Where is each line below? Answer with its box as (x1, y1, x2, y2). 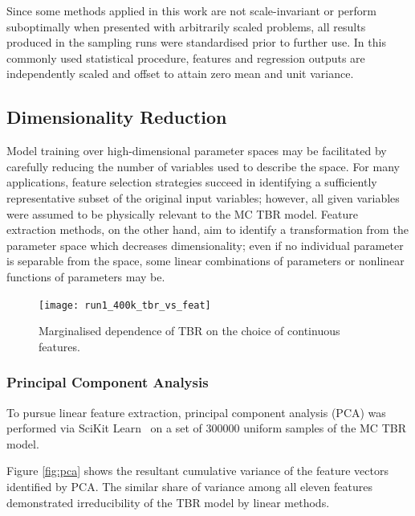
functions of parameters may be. (6, 268, 165, 285)
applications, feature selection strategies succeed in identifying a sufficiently (6, 174, 377, 190)
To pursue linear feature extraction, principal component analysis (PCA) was (6, 403, 386, 420)
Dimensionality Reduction (6, 104, 227, 129)
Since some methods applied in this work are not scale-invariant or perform (6, 2, 376, 18)
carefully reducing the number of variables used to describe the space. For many (6, 158, 400, 174)
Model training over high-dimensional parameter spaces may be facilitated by (6, 142, 387, 159)
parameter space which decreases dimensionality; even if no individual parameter (6, 236, 404, 253)
